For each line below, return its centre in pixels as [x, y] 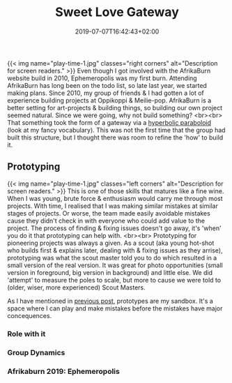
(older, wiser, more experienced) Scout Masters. [76, 287]
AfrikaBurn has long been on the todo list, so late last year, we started [107, 85]
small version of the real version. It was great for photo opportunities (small [115, 265]
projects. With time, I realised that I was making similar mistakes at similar [113, 206]
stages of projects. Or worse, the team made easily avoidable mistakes [109, 213]
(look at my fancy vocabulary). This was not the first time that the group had [116, 130]
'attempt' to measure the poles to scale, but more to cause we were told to [114, 280]
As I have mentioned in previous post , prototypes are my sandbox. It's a [110, 301]
